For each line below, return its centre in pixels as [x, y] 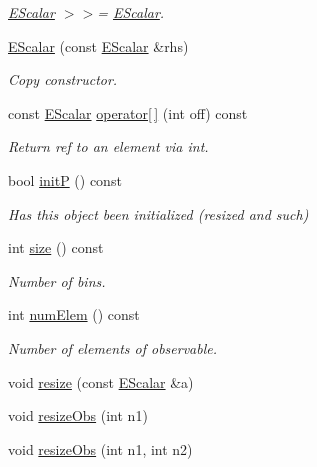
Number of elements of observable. [113, 347]
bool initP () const [65, 179]
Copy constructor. [63, 79]
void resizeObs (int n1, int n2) [100, 448]
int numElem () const [74, 314]
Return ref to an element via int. [108, 146]
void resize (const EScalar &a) [101, 381]
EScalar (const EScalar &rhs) [98, 45]
